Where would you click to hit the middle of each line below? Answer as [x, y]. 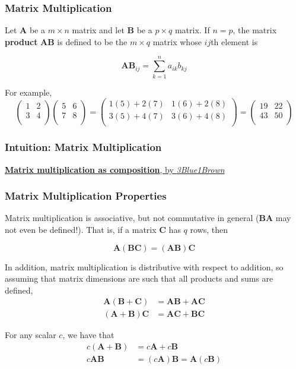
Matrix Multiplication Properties [86, 196]
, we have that [88, 335]
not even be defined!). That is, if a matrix [81, 229]
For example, [28, 92]
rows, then [209, 229]
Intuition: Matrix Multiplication [83, 147]
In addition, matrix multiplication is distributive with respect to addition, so [144, 266]
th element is [234, 41]
